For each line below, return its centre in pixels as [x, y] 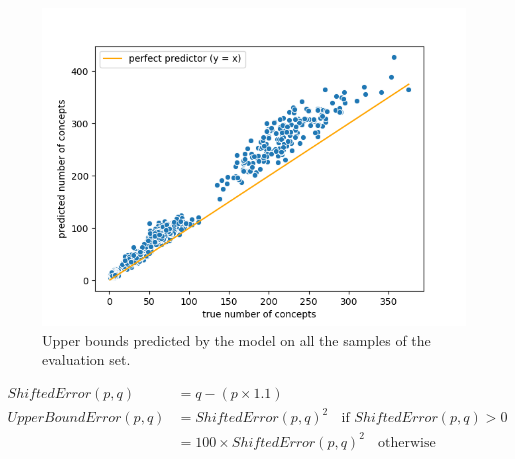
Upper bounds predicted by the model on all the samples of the [236, 339]
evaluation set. [86, 359]
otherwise [407, 442]
